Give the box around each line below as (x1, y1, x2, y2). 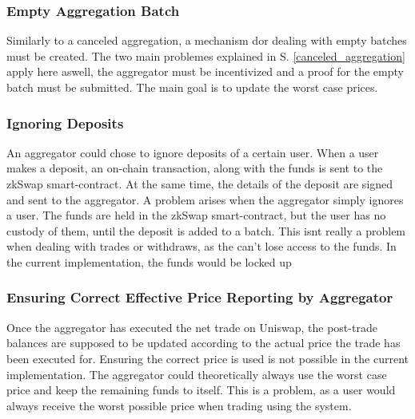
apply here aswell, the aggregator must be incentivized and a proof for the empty (6, 63, 404, 80)
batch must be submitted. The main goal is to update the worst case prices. (6, 79, 378, 95)
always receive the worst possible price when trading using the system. (6, 397, 352, 413)
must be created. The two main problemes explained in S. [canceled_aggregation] (6, 47, 405, 64)
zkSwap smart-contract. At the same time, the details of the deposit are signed (6, 176, 393, 192)
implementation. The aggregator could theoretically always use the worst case (6, 366, 387, 382)
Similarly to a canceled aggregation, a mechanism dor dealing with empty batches (6, 32, 407, 49)
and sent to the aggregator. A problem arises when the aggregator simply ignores (6, 191, 404, 208)
